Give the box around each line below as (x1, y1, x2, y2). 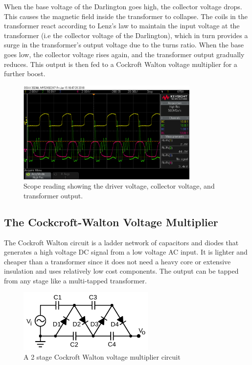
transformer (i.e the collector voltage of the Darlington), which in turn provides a (4, 30, 248, 40)
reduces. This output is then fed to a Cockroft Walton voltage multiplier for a (4, 59, 237, 69)
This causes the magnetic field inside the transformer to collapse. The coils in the (4, 11, 248, 21)
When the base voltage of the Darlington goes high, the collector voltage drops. (4, 1, 242, 11)
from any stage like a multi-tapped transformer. (4, 275, 147, 285)
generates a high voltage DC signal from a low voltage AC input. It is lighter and (4, 247, 248, 257)
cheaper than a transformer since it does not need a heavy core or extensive (4, 256, 231, 266)
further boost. (4, 68, 46, 79)
